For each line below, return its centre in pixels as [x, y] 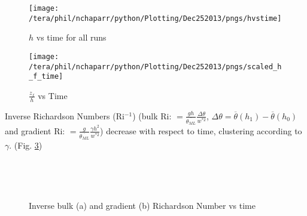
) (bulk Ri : [152, 115]
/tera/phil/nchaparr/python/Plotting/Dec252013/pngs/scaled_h [155, 67]
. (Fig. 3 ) [26, 145]
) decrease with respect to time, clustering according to [201, 130]
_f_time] [46, 77]
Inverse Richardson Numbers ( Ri [65, 115]
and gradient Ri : [35, 130]
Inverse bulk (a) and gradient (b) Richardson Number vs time [142, 205]
